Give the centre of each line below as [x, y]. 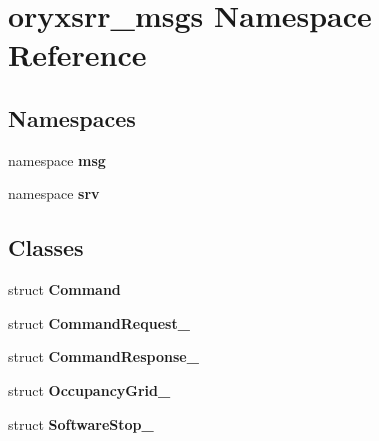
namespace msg [57, 159]
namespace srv [54, 193]
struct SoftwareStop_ [81, 423]
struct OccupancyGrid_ [89, 389]
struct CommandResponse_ [103, 356]
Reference [77, 54]
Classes [46, 247]
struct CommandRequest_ [99, 322]
